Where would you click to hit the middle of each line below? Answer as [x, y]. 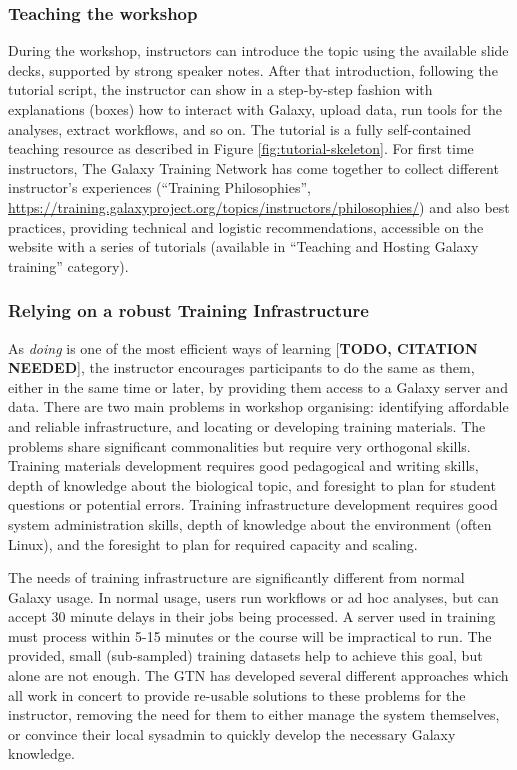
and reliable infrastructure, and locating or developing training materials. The [247, 425]
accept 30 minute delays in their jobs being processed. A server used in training [252, 616]
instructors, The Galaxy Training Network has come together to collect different [253, 167]
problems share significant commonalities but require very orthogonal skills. [239, 445]
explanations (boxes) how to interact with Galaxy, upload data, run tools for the [255, 109]
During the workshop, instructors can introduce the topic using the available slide [258, 50]
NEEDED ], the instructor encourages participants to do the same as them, [241, 367]
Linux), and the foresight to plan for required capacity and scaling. [213, 543]
